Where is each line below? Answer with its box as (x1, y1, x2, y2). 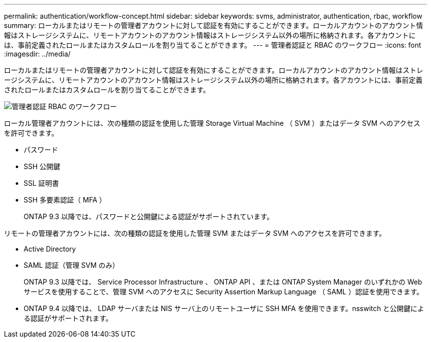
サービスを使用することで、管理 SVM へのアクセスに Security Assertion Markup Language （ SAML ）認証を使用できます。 (24, 287, 424, 296)
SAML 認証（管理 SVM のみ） (24, 261, 120, 269)
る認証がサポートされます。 (24, 314, 113, 322)
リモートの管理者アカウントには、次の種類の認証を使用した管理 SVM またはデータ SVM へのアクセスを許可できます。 (4, 229, 386, 237)
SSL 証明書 (24, 179, 59, 187)
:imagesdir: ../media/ (4, 50, 71, 58)
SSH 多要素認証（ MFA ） (24, 196, 106, 204)
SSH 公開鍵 (24, 162, 61, 171)
